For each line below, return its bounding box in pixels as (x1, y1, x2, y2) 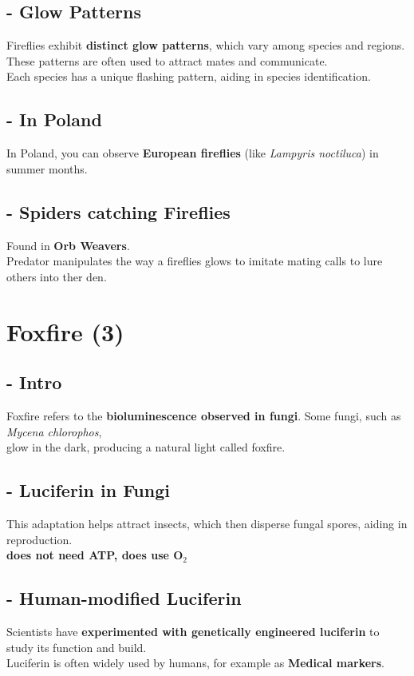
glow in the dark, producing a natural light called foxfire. (6, 439, 286, 455)
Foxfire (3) (6, 315, 124, 348)
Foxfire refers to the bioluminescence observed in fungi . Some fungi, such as (6, 407, 401, 423)
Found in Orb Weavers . (6, 237, 130, 253)
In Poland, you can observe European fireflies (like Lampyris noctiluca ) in (6, 145, 379, 161)
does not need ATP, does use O (6, 547, 183, 563)
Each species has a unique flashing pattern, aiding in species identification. (6, 68, 371, 85)
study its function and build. (6, 638, 147, 655)
